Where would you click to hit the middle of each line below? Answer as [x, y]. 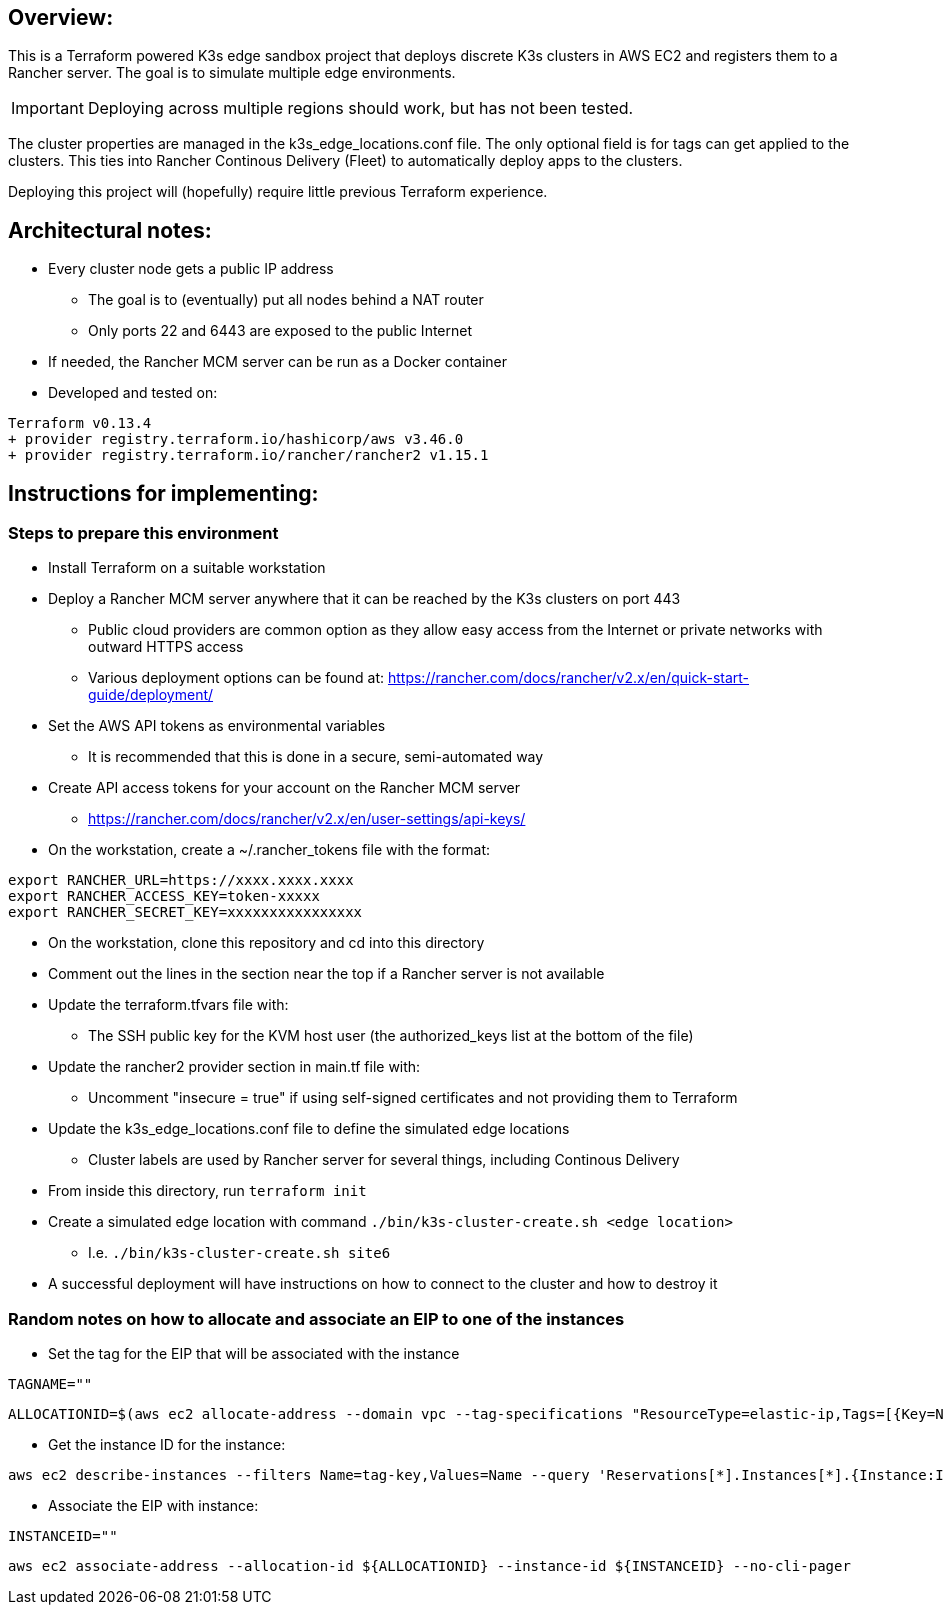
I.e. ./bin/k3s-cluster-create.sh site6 [239, 1253]
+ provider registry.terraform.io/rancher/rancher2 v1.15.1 [248, 455]
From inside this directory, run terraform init [207, 1191]
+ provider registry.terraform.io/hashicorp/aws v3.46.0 [236, 439]
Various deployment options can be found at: [236, 678]
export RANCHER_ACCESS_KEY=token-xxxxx [164, 896]
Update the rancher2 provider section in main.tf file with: [234, 1067]
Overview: [61, 17]
